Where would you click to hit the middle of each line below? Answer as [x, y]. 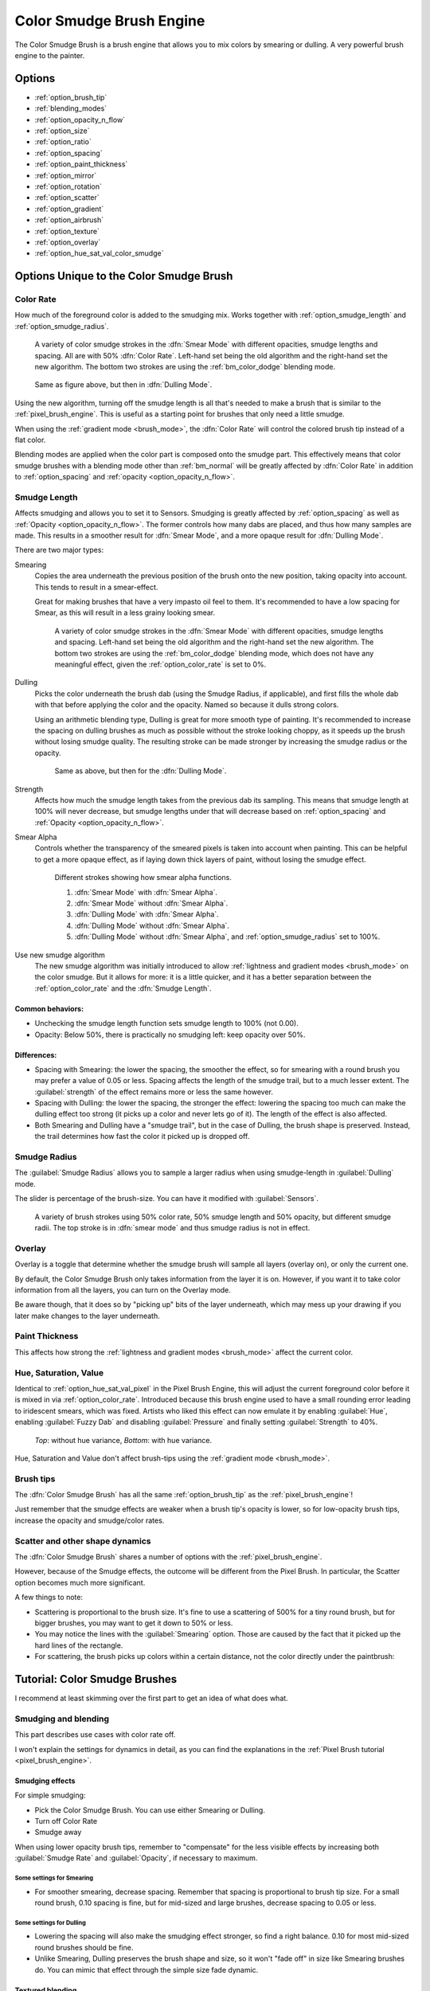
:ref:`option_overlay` [68, 242]
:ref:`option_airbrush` [69, 220]
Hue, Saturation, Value [59, 1372]
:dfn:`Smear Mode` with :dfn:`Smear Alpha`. [146, 892]
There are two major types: [59, 550]
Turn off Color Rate [66, 1821]
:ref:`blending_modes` [71, 108]
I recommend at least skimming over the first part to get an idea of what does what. [151, 1698]
